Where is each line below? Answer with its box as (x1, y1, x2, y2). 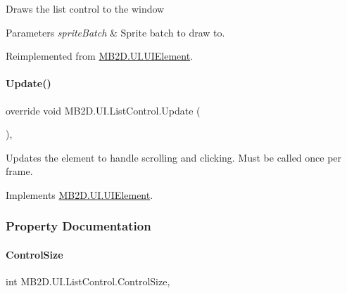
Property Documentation (6, 217, 151, 235)
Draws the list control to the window (6, 1, 165, 15)
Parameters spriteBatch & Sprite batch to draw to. (6, 25, 225, 39)
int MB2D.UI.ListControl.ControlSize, (6, 274, 170, 289)
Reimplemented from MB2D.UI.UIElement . (6, 48, 194, 63)
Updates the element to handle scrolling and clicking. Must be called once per (6, 150, 342, 164)
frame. (6, 164, 33, 178)
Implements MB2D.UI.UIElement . (6, 187, 153, 202)
